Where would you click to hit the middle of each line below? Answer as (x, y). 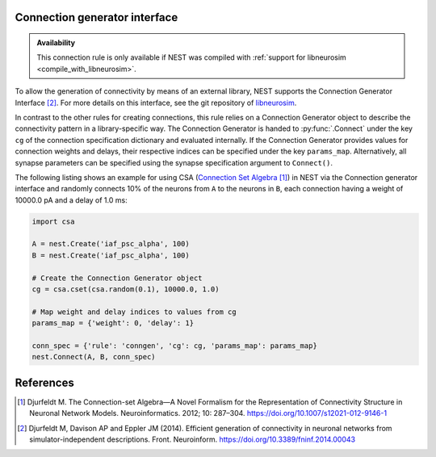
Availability (56, 43)
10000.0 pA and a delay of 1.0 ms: (71, 200)
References (44, 382)
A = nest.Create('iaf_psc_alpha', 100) (111, 244)
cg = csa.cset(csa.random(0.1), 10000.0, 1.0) (126, 289)
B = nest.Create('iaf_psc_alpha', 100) (111, 255)
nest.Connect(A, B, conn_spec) (94, 357)
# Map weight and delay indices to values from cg (134, 312)
